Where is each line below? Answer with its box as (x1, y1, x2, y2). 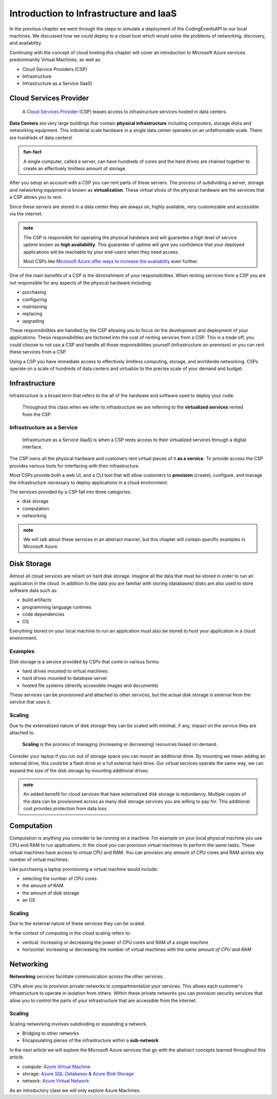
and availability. (9, 40, 43, 46)
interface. (22, 444, 43, 450)
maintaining (22, 303, 47, 309)
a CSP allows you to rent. (9, 194, 63, 200)
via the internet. (9, 211, 43, 217)
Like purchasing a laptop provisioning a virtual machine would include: (9, 866, 159, 872)
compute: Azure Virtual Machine (22, 1064, 91, 1070)
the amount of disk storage (22, 889, 80, 896)
